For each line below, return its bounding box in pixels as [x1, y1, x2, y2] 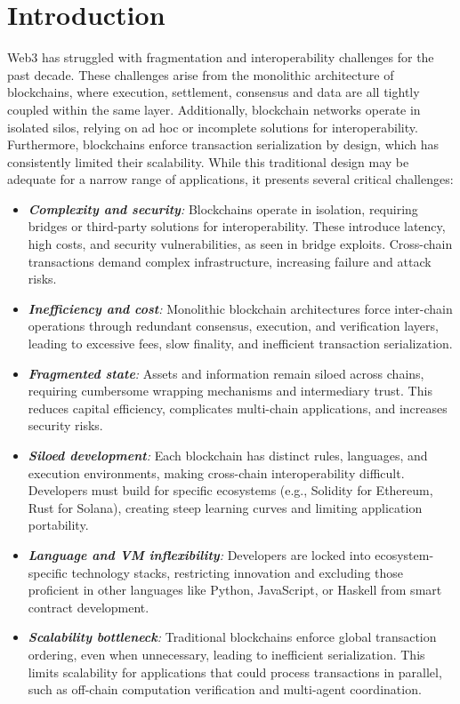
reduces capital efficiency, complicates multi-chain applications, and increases [28, 398, 448, 417]
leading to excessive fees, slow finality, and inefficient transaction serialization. [28, 334, 453, 353]
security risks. [28, 416, 103, 435]
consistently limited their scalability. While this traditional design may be [7, 152, 409, 171]
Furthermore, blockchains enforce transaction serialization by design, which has [7, 135, 439, 154]
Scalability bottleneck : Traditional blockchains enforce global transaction [28, 628, 437, 646]
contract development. [28, 597, 149, 616]
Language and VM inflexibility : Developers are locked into [28, 545, 371, 564]
